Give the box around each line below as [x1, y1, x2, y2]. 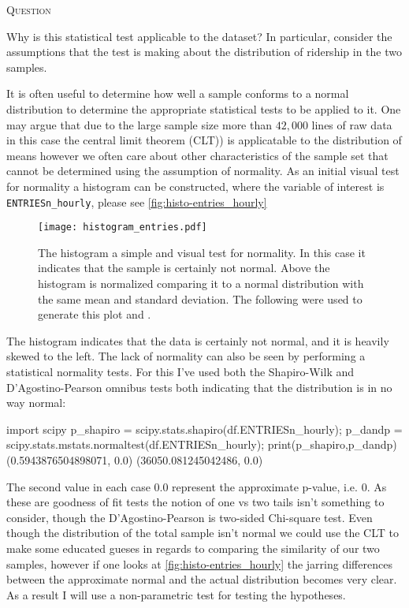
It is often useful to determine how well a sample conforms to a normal [6, 85, 349, 102]
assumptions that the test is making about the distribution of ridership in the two [6, 43, 402, 60]
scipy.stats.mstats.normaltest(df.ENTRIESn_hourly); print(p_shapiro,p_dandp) [6, 436, 397, 453]
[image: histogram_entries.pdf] [38, 222, 207, 233]
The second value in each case [6, 478, 151, 494]
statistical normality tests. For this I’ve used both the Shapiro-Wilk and [6, 364, 355, 379]
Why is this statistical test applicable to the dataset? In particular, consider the [6, 28, 392, 44]
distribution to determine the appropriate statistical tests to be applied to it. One [6, 100, 401, 117]
